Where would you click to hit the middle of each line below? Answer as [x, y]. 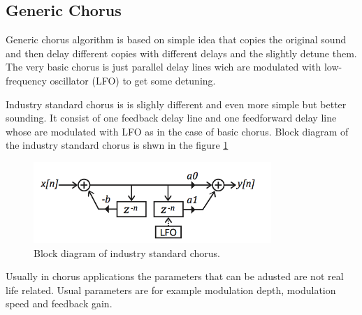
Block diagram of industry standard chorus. [127, 252]
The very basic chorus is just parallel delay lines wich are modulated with [164, 67]
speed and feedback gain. [59, 303]
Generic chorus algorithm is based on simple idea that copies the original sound [176, 39]
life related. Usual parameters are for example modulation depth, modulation [171, 290]
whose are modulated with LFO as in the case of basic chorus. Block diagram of [177, 131]
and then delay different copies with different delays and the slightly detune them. [181, 53]
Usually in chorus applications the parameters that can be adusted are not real [175, 276]
